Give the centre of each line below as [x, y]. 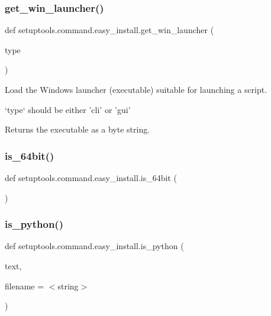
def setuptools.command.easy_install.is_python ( [94, 246]
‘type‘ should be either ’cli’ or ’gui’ [68, 109]
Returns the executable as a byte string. [78, 129]
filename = [25, 286]
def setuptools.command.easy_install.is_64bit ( [91, 178]
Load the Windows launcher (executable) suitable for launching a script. [136, 89]
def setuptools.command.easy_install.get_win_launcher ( [109, 30]
